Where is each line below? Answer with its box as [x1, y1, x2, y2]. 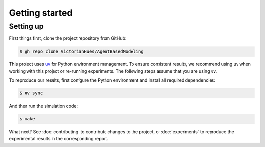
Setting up [9, 22, 44, 30]
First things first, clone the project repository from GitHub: [9, 35, 127, 41]
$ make [19, 116, 35, 122]
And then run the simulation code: [9, 103, 78, 109]
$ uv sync [19, 90, 43, 96]
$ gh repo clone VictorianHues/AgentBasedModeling [19, 49, 144, 54]
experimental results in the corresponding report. [9, 136, 109, 142]
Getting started [9, 7, 73, 18]
